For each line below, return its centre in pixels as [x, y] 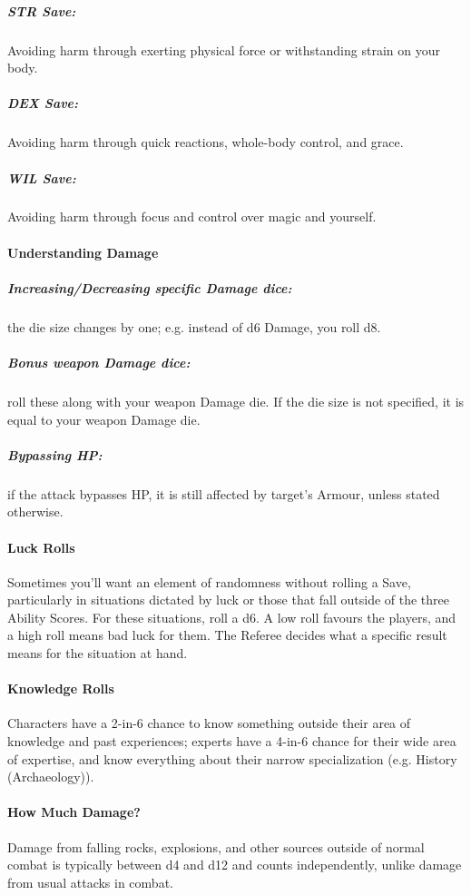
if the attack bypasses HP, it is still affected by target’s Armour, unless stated [224, 493]
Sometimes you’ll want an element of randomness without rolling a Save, [209, 581]
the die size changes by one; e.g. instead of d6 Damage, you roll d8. [194, 326]
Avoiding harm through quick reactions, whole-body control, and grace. [206, 142]
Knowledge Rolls [61, 688]
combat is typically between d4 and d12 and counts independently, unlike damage [235, 865]
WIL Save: [42, 177]
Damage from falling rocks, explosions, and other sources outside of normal [216, 846]
